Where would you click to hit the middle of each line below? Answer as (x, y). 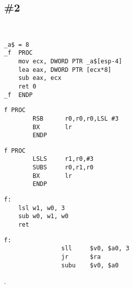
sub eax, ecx (40, 78)
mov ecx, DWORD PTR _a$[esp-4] (70, 61)
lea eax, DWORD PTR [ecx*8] (65, 70)
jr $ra (81, 257)
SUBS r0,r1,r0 (63, 168)
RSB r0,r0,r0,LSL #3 (76, 118)
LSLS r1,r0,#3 (63, 159)
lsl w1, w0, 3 (41, 208)
